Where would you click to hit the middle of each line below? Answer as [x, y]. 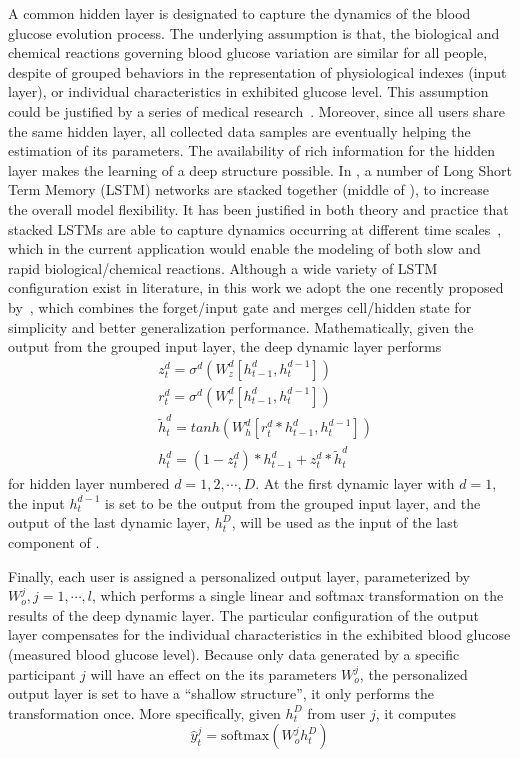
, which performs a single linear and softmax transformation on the [297, 595]
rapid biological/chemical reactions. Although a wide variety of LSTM [223, 267]
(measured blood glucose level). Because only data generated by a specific [234, 654]
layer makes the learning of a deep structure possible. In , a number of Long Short [260, 169]
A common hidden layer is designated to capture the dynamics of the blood [239, 13]
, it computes [415, 712]
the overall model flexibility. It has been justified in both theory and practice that [258, 208]
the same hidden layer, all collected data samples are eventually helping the [239, 130]
